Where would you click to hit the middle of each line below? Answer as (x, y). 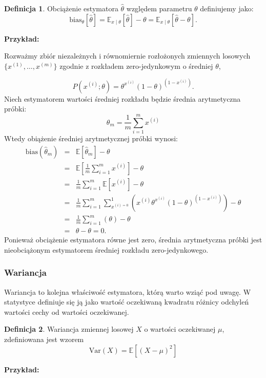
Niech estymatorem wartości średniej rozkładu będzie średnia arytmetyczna (122, 98)
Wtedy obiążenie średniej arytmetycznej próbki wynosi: (91, 138)
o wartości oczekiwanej (180, 329)
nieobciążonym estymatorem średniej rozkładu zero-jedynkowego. (106, 249)
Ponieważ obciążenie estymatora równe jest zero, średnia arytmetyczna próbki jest (133, 240)
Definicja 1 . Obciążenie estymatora (61, 8)
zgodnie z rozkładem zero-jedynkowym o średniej (136, 65)
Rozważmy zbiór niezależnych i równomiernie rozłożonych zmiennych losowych (127, 56)
